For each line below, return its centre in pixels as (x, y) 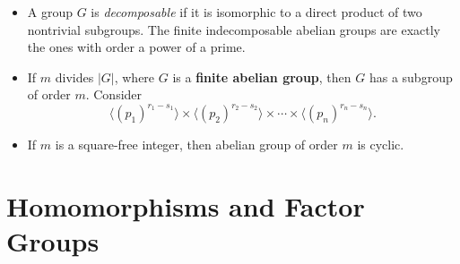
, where (135, 77)
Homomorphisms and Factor (186, 206)
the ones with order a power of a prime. (136, 47)
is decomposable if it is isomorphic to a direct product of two (256, 12)
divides (74, 77)
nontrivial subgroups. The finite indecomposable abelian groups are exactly (234, 29)
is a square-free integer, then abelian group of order (196, 145)
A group (50, 12)
